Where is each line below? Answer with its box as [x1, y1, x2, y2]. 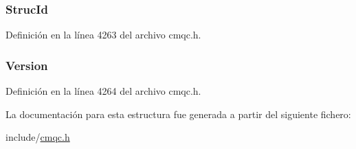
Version [5, 56, 48, 73]
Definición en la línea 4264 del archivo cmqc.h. [5, 84, 201, 98]
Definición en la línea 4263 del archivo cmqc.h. [5, 27, 201, 42]
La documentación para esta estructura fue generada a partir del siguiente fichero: [5, 106, 351, 121]
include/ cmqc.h [5, 130, 70, 144]
